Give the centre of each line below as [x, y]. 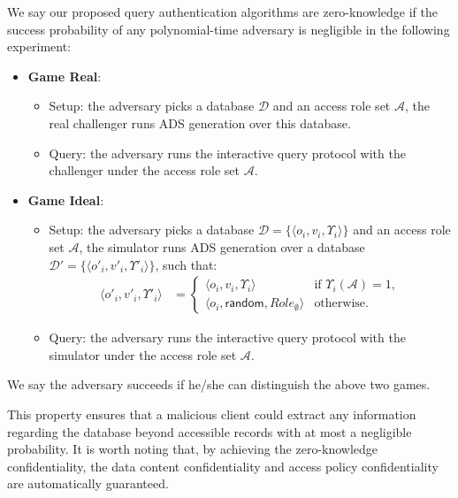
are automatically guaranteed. [88, 483]
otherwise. [341, 304]
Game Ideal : [66, 199]
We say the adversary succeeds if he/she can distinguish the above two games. [219, 384]
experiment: [39, 46]
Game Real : [65, 76]
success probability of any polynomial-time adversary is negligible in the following [229, 29]
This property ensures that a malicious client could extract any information [212, 414]
